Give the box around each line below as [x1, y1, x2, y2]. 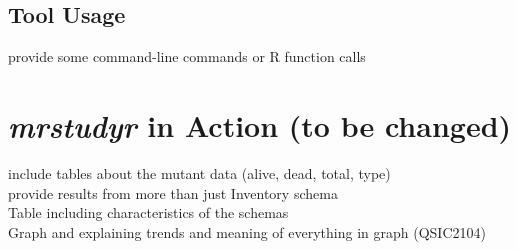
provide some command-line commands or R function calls [8, 46, 366, 67]
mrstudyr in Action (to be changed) [8, 104, 512, 146]
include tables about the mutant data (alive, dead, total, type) [8, 162, 391, 183]
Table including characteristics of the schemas [8, 202, 289, 223]
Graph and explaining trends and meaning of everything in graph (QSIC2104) [8, 221, 486, 242]
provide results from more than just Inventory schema [8, 182, 338, 203]
